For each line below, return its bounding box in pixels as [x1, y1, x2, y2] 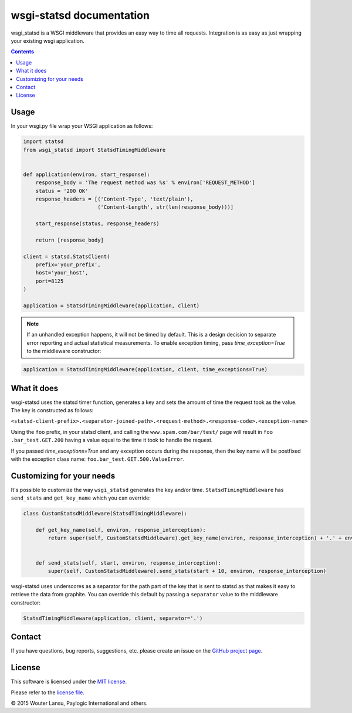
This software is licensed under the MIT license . [11, 678, 127, 685]
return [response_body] [35, 236, 104, 243]
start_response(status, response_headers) [35, 220, 160, 227]
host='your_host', [35, 270, 89, 276]
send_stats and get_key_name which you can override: [11, 494, 151, 501]
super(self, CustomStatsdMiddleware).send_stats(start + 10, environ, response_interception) [48, 568, 327, 574]
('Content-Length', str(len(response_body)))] [97, 204, 234, 210]
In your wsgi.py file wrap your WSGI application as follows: [11, 123, 153, 130]
